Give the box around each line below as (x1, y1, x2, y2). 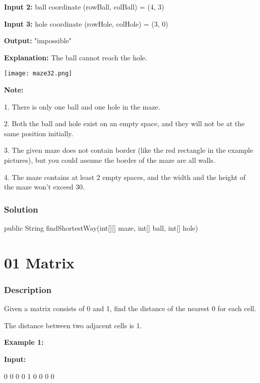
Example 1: (4, 337, 44, 347)
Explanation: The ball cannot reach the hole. (4, 52, 147, 62)
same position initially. (4, 128, 74, 138)
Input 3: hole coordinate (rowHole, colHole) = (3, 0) (4, 18, 168, 29)
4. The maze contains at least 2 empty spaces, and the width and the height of (4, 171, 246, 182)
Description (4, 283, 52, 296)
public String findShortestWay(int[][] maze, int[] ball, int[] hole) (4, 223, 198, 233)
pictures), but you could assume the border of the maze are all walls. (4, 155, 215, 165)
